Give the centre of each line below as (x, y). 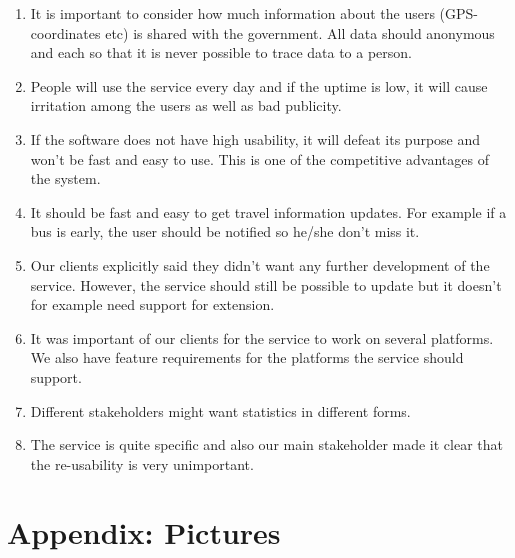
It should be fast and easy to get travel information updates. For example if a (268, 211)
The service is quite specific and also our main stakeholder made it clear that (267, 444)
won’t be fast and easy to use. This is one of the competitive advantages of (259, 158)
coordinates (65, 32)
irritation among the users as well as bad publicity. (186, 105)
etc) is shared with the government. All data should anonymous (300, 32)
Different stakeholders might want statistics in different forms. (220, 410)
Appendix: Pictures (144, 532)
